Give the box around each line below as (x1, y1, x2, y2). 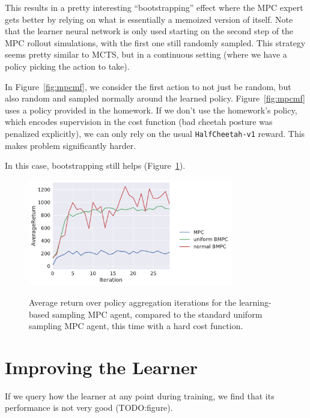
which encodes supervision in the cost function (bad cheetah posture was (5, 115, 273, 128)
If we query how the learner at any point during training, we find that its (5, 389, 275, 402)
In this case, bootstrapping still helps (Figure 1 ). (5, 159, 186, 172)
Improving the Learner (5, 354, 198, 379)
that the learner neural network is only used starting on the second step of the (5, 25, 294, 37)
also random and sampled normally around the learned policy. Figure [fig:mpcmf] (5, 92, 305, 104)
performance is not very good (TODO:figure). (5, 401, 173, 414)
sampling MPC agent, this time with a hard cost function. (29, 320, 243, 332)
